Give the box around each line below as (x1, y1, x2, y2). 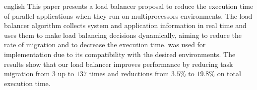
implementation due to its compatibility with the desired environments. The (4, 49, 236, 59)
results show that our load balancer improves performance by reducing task (4, 59, 233, 69)
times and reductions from (89, 68, 169, 79)
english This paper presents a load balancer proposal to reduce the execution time (4, 1, 254, 11)
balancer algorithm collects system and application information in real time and (4, 20, 247, 30)
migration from (4, 68, 50, 79)
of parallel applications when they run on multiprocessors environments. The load (4, 10, 253, 21)
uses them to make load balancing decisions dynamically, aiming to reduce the (4, 30, 242, 40)
